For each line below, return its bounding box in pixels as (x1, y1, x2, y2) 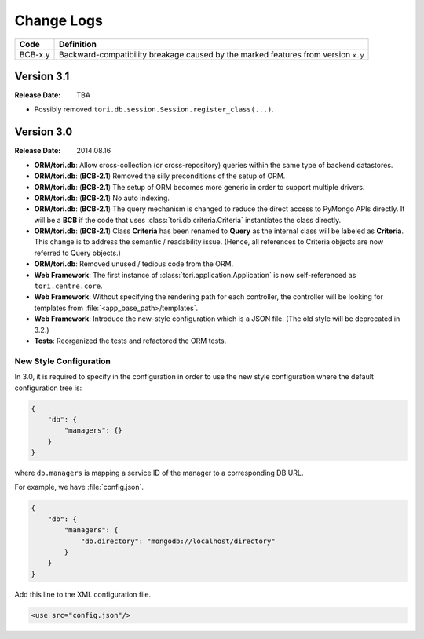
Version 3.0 (14, 126, 73, 139)
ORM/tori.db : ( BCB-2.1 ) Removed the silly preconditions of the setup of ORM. (34, 171, 286, 181)
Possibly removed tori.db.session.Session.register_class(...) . (34, 104, 274, 114)
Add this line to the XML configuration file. (14, 590, 152, 599)
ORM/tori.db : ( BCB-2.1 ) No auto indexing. (34, 193, 170, 203)
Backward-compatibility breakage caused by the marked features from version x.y (59, 49, 364, 60)
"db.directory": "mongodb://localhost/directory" (80, 536, 276, 546)
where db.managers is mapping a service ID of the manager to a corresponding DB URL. (14, 468, 304, 478)
